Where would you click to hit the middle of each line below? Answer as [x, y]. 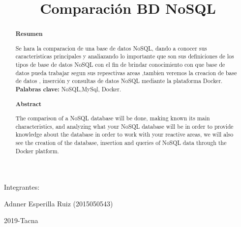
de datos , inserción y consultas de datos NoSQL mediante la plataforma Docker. [119, 81]
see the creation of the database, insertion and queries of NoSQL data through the [121, 143]
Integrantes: [22, 187]
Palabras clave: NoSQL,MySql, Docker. [68, 89]
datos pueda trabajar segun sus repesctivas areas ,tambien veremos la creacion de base [126, 72]
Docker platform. [37, 151]
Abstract [29, 104]
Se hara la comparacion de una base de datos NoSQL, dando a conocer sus [111, 48]
